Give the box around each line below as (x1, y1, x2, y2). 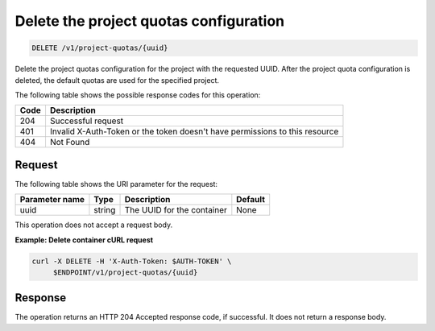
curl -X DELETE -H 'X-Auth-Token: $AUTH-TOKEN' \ (31, 256, 232, 266)
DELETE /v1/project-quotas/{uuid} (31, 43, 168, 52)
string (93, 205, 116, 216)
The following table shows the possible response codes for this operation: (14, 89, 261, 100)
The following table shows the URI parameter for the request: (14, 179, 217, 188)
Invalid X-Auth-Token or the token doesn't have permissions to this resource (49, 126, 339, 137)
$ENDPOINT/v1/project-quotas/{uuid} (52, 267, 198, 277)
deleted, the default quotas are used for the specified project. (14, 75, 220, 85)
